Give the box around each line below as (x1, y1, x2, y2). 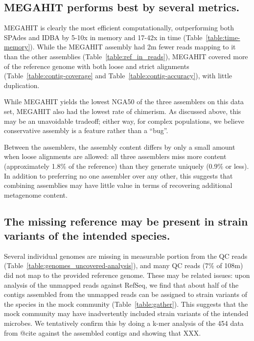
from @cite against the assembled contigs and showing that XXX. (4, 327, 201, 338)
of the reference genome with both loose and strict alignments (4, 61, 189, 71)
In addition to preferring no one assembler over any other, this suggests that (4, 170, 233, 181)
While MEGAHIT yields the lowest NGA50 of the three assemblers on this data (4, 96, 244, 107)
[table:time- (206, 32, 240, 42)
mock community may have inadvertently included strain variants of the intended (4, 308, 249, 318)
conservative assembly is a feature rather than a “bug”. (4, 125, 168, 136)
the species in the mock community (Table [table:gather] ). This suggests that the (4, 298, 248, 309)
